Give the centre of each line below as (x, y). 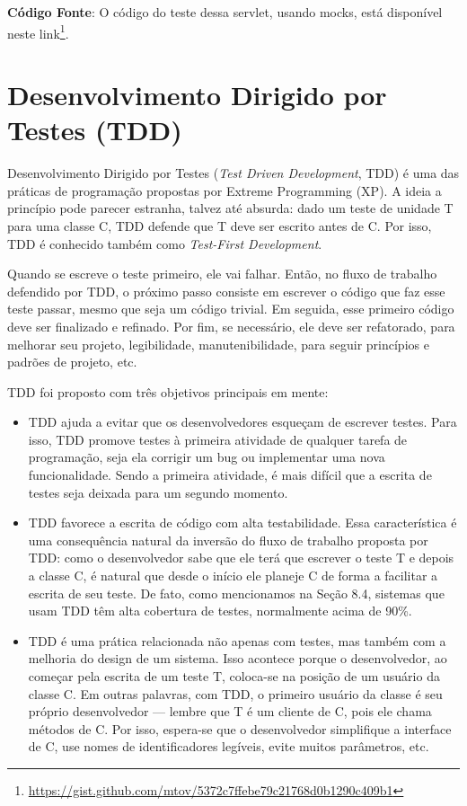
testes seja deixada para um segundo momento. (158, 492)
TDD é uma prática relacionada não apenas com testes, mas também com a (237, 640)
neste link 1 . (38, 31)
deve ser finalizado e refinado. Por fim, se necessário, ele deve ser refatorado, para (231, 326)
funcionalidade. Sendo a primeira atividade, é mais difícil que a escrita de (230, 475)
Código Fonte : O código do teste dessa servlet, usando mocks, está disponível (225, 12)
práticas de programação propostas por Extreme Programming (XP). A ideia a (225, 190)
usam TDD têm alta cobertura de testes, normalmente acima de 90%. (220, 611)
